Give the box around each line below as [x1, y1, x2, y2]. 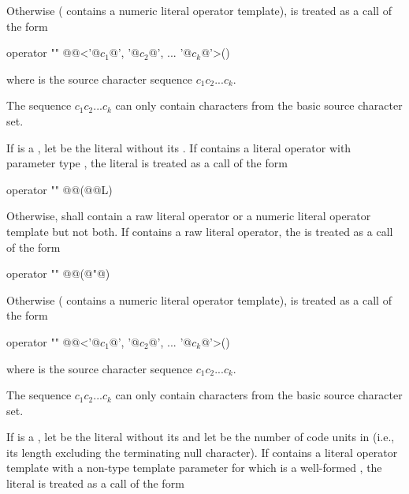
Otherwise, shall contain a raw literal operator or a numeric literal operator [6, 208, 371, 224]
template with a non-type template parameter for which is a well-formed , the [6, 459, 382, 476]
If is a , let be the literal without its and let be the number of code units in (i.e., [6, 429, 395, 445]
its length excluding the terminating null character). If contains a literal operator [6, 443, 398, 460]
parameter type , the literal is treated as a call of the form [6, 155, 288, 171]
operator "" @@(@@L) [6, 181, 113, 197]
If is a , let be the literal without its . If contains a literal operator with [6, 139, 351, 155]
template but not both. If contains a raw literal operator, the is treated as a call [6, 223, 393, 239]
